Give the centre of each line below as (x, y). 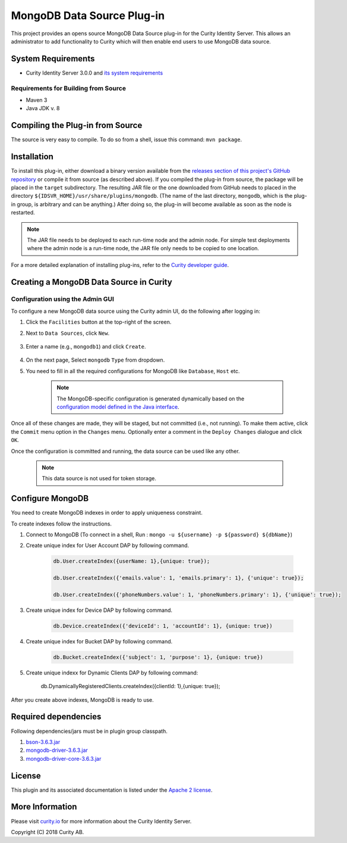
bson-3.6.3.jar (43, 742)
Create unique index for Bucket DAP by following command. (99, 641)
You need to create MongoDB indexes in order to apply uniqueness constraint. (107, 513)
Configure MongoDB (50, 498)
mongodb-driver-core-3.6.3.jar (64, 758)
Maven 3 (37, 100)
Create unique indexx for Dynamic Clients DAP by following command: (112, 673)
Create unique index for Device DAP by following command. (99, 610)
